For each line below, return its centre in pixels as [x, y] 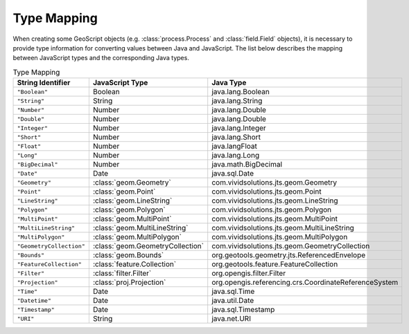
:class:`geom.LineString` [132, 201]
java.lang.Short [236, 137]
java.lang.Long [236, 156]
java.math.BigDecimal [247, 165]
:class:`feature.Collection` [134, 264]
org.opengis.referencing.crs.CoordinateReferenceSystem [305, 282]
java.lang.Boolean [241, 92]
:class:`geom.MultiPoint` [132, 219]
